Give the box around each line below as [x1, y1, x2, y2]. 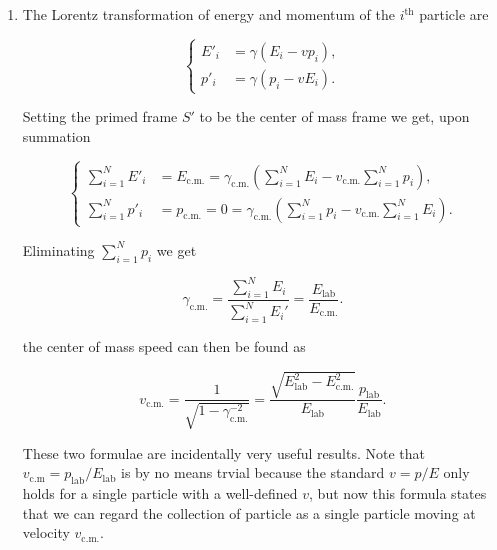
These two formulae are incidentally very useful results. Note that [22, 442, 425, 463]
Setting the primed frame [22, 106, 178, 127]
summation [22, 125, 91, 146]
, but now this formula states [309, 483, 487, 504]
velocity [22, 522, 70, 543]
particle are [419, 4, 489, 24]
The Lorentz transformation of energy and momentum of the [22, 4, 395, 24]
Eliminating [22, 239, 95, 260]
